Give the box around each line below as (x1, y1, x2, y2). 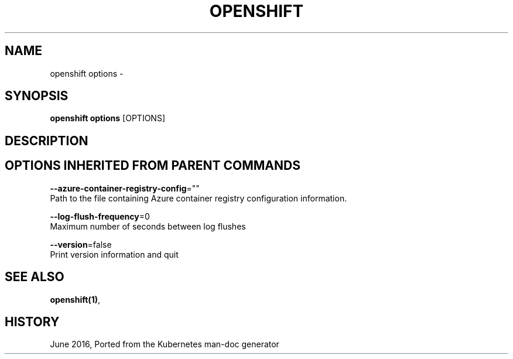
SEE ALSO (5, 269, 64, 285)
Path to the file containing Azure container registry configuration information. (50, 193, 347, 203)
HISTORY (5, 314, 60, 329)
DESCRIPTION (5, 133, 88, 148)
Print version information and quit (50, 249, 179, 259)
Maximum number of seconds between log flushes (50, 221, 246, 231)
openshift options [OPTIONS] (50, 113, 165, 124)
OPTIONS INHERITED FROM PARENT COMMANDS (5, 158, 300, 173)
